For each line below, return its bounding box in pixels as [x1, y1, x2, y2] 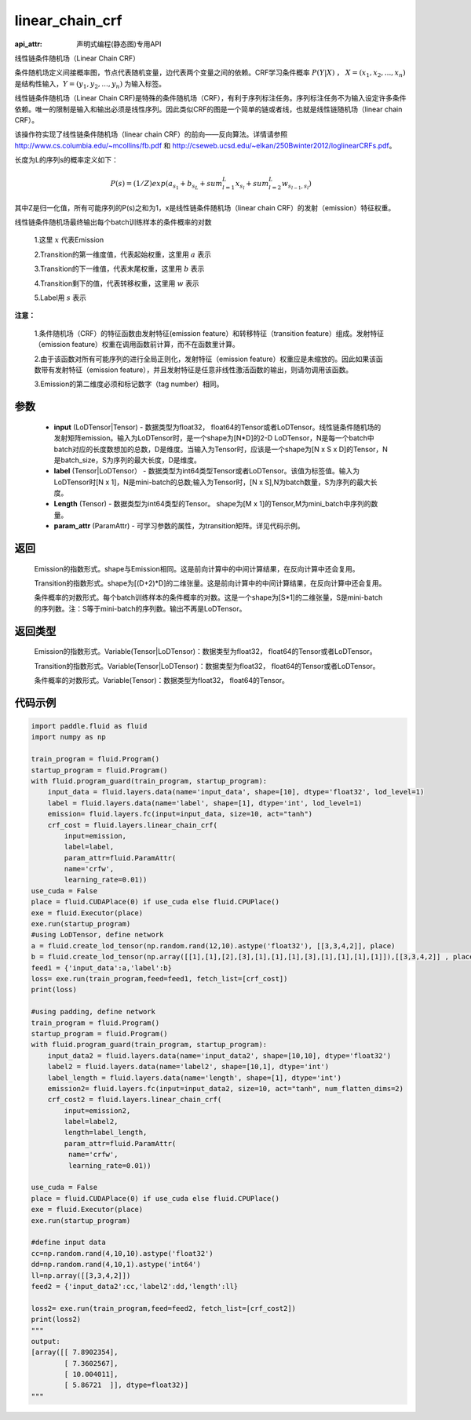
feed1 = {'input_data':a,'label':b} [31, 963, 173, 973]
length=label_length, [64, 1128, 148, 1137]
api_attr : [14, 39, 43, 49]
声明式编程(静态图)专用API [76, 39, 162, 49]
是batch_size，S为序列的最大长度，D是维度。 [53, 455, 202, 465]
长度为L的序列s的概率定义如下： [14, 155, 119, 165]
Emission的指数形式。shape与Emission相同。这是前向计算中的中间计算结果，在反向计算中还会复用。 [34, 564, 360, 573]
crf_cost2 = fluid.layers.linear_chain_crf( [47, 1095, 222, 1104]
